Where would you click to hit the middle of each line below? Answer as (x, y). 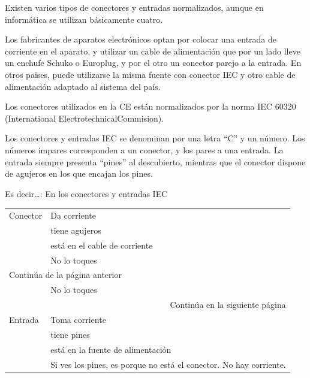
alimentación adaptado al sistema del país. (83, 86)
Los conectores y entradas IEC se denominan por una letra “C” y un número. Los (155, 138)
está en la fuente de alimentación (111, 349)
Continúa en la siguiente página (228, 305)
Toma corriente (78, 319)
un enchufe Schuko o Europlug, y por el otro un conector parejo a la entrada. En (153, 63)
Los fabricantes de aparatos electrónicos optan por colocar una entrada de (141, 39)
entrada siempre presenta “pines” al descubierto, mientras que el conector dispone (155, 161)
